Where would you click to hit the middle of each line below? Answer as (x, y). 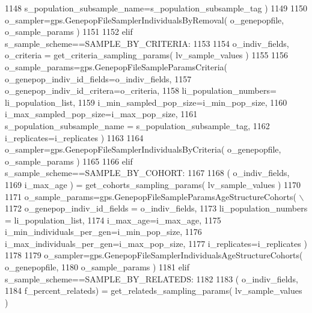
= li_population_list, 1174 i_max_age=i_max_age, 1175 (113, 220)
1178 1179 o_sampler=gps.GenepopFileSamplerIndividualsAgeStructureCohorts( (154, 255)
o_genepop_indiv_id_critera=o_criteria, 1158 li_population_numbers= (141, 90)
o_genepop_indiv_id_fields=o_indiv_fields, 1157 (98, 78)
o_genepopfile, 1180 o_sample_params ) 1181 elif (97, 267)
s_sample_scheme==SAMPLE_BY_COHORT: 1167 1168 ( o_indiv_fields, (147, 173)
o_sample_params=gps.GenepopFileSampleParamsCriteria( (116, 66)
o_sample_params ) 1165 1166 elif (69, 161)
